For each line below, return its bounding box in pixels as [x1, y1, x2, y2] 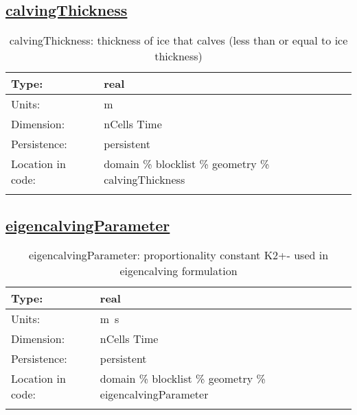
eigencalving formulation [119, 263, 238, 279]
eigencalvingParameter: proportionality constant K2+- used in [28, 247, 329, 263]
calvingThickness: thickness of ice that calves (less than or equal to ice [9, 32, 348, 49]
